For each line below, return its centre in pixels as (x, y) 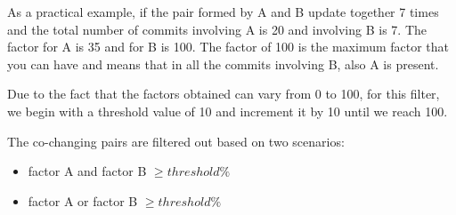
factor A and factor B (87, 171)
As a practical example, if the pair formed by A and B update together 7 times (223, 12)
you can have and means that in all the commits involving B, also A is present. (223, 64)
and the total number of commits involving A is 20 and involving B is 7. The (217, 29)
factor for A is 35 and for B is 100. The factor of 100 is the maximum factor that (228, 47)
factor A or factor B (83, 200)
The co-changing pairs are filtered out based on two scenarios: (176, 141)
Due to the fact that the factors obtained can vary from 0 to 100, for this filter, (224, 94)
